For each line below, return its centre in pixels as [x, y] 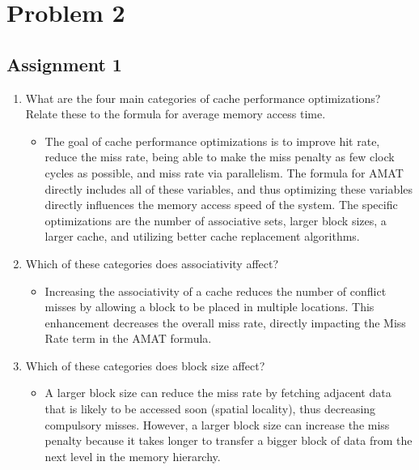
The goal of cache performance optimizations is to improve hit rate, [212, 141]
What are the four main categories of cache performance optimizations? [203, 98]
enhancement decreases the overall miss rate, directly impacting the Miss [225, 322]
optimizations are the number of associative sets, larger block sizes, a [216, 220]
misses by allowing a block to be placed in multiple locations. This [209, 307]
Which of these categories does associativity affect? [152, 263]
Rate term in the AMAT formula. [128, 338]
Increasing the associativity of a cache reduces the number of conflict [216, 291]
